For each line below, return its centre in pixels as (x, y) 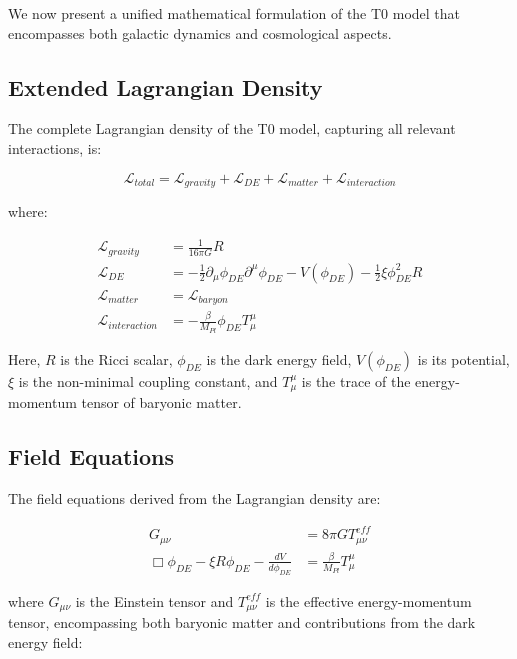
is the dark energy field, (279, 358)
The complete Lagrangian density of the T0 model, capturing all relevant (232, 128)
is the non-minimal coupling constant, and (148, 380)
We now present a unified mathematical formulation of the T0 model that (234, 13)
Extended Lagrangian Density (165, 86)
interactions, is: (55, 147)
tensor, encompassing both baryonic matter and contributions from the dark (242, 622)
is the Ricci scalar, (116, 358)
